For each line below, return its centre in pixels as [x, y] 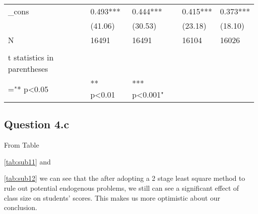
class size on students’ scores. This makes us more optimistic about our [112, 197]
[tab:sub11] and [28, 161]
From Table [22, 145]
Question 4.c [37, 124]
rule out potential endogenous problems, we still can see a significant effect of [122, 187]
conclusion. [21, 207]
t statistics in [31, 57]
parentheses [28, 69]
